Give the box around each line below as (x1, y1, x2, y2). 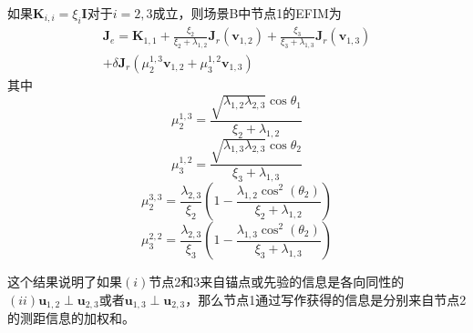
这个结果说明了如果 (7, 272, 122, 291)
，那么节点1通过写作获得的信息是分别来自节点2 (185, 289, 467, 308)
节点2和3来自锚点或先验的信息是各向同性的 (149, 272, 405, 291)
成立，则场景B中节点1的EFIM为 (152, 4, 342, 22)
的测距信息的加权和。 (7, 308, 135, 328)
